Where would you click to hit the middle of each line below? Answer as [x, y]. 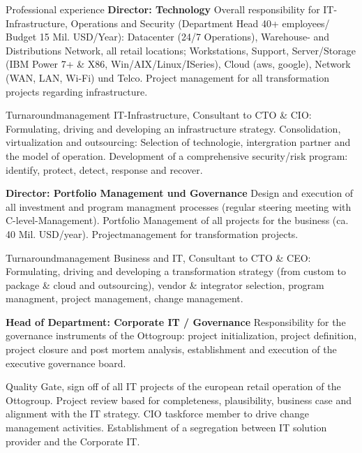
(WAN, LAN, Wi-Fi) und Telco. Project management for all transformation [168, 77]
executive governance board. [66, 363]
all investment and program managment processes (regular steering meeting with [179, 206]
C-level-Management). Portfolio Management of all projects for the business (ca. [177, 220]
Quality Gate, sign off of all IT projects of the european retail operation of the [173, 386]
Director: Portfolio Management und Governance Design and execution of [180, 193]
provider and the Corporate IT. [73, 441]
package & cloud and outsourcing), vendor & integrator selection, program [165, 284]
